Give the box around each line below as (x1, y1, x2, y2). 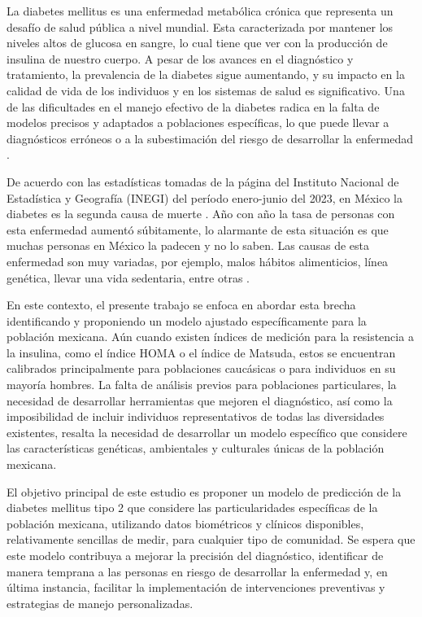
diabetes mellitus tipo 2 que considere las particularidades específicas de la (7, 499, 378, 516)
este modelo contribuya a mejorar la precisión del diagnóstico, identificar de (7, 547, 384, 563)
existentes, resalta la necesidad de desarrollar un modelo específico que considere (7, 423, 407, 440)
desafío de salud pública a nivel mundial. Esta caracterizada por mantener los (7, 18, 394, 35)
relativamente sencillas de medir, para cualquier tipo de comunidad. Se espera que (7, 531, 415, 548)
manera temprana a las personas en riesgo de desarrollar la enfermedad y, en (7, 562, 388, 580)
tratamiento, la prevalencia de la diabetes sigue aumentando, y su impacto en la (7, 66, 405, 83)
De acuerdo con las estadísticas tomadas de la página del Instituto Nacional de (7, 173, 399, 190)
